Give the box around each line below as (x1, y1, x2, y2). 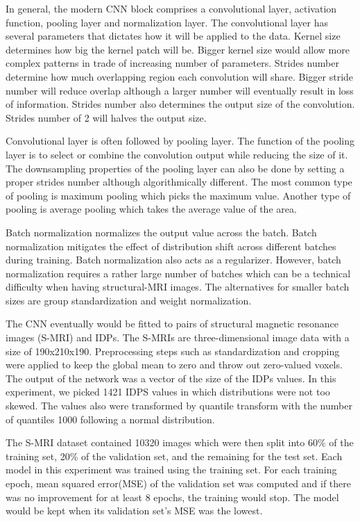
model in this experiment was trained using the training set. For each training (6, 462, 337, 477)
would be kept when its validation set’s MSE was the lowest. (6, 503, 263, 518)
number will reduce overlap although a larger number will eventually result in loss (6, 83, 354, 97)
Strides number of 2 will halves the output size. (6, 110, 207, 124)
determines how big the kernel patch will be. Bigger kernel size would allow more (6, 42, 350, 56)
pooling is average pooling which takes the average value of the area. (6, 202, 297, 216)
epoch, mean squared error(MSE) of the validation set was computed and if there (6, 476, 352, 490)
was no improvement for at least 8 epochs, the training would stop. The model (6, 489, 339, 504)
